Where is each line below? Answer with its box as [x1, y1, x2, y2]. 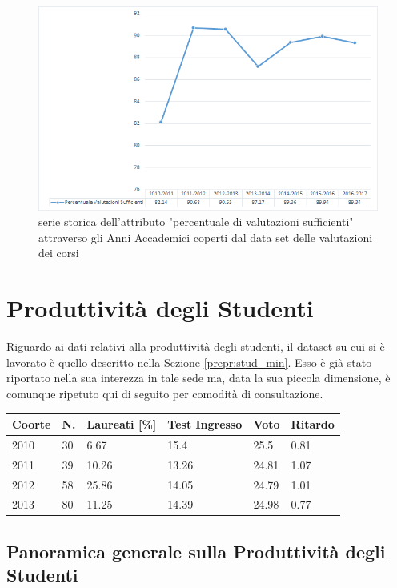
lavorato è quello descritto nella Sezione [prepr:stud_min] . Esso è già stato [6, 353, 372, 370]
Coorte [12, 416, 51, 432]
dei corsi [38, 244, 79, 261]
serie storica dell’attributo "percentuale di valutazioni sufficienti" [38, 213, 354, 230]
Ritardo [291, 416, 335, 432]
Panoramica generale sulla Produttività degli [6, 538, 386, 563]
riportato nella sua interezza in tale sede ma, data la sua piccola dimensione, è [6, 369, 391, 386]
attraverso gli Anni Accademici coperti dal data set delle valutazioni [38, 228, 373, 245]
